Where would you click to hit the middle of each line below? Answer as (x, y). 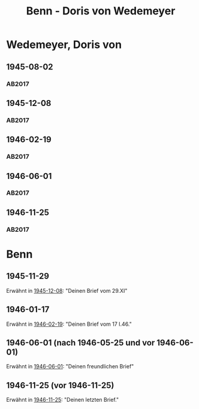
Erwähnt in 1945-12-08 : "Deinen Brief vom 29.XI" (67, 290)
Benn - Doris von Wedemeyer (101, 11)
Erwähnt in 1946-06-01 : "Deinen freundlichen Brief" (70, 366)
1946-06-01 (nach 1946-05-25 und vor (81, 343)
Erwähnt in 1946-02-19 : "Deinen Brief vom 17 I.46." (69, 324)
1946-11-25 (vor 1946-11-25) (60, 385)
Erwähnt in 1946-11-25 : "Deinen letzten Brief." (62, 400)
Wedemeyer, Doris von (64, 45)
